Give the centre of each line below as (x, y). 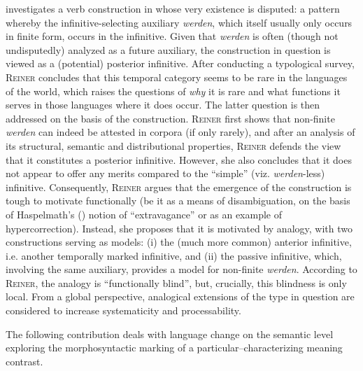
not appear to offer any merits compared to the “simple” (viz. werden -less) (165, 173)
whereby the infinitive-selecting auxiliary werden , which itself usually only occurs (179, 22)
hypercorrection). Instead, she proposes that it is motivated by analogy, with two (179, 228)
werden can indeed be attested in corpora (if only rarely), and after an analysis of (180, 132)
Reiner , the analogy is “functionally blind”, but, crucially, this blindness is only (176, 282)
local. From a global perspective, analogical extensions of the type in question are (180, 296)
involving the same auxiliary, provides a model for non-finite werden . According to (181, 269)
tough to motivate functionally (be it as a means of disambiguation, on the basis (178, 201)
